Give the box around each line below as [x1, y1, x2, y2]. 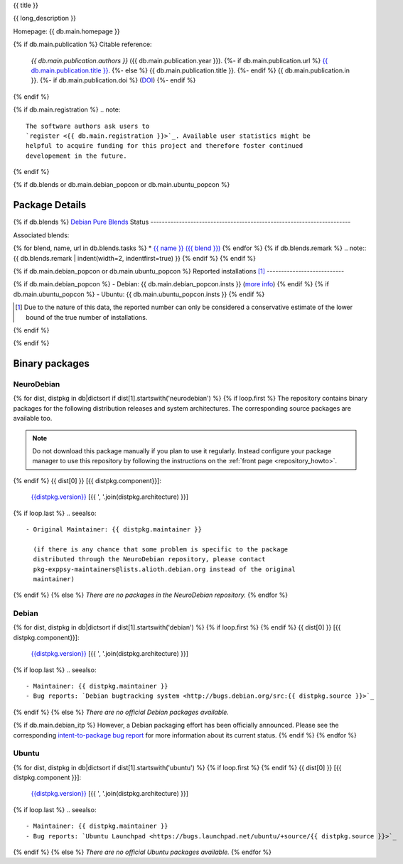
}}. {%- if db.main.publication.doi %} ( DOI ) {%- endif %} [31, 76, 196, 85]
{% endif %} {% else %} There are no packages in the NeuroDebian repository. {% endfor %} [13, 590, 288, 600]
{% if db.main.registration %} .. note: [13, 105, 121, 114]
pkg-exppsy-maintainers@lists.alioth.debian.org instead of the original [33, 565, 296, 573]
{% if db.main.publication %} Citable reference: [13, 40, 152, 49]
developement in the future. [26, 151, 127, 160]
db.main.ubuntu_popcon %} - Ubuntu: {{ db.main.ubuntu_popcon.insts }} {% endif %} [13, 290, 265, 298]
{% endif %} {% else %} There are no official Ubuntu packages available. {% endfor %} [13, 848, 272, 856]
